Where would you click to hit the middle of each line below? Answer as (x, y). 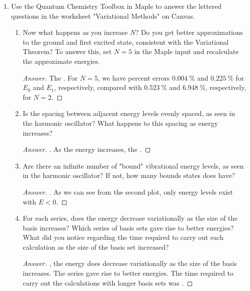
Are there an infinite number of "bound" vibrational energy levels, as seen (133, 165)
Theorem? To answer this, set (67, 51)
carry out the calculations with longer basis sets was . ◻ (108, 282)
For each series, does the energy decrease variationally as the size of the (130, 218)
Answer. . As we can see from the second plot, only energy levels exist (128, 191)
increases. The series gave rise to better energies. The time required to (128, 273)
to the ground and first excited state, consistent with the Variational (126, 42)
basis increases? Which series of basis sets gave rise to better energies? (128, 227)
